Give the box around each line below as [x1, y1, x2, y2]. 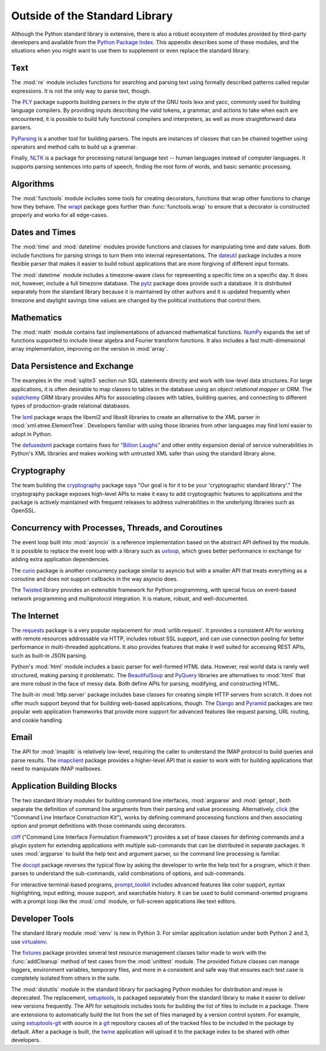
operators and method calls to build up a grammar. [11, 143, 137, 151]
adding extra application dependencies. [11, 556, 110, 563]
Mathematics [11, 312, 62, 323]
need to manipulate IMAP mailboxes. [11, 765, 102, 772]
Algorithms [11, 178, 54, 189]
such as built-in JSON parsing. [11, 652, 88, 659]
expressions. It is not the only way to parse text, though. [11, 87, 151, 94]
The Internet [11, 611, 59, 621]
